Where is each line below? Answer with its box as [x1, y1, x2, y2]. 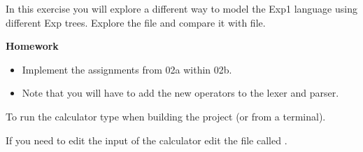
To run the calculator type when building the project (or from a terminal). [6, 109, 326, 123]
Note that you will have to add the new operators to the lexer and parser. [22, 85, 339, 100]
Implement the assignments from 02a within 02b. [22, 62, 232, 76]
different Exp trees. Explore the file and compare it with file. [6, 15, 266, 29]
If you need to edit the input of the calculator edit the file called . [6, 132, 287, 147]
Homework [6, 39, 59, 53]
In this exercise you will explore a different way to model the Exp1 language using [6, 1, 357, 15]
